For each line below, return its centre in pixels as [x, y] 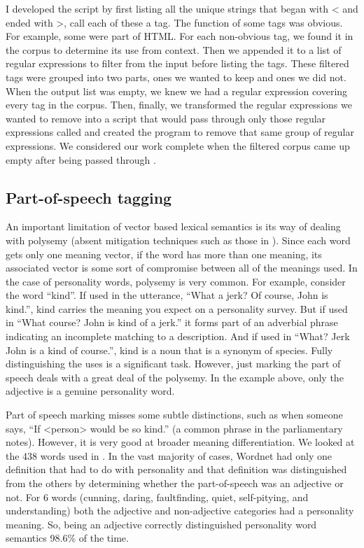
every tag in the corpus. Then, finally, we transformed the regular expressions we [179, 105]
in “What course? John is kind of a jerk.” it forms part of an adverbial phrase [172, 322]
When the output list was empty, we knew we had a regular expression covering [177, 91]
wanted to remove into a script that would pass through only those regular [166, 118]
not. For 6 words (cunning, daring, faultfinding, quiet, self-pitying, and [157, 497]
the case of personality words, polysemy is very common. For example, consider [176, 281]
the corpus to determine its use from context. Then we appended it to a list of [174, 49]
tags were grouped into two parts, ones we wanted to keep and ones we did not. [176, 77]
